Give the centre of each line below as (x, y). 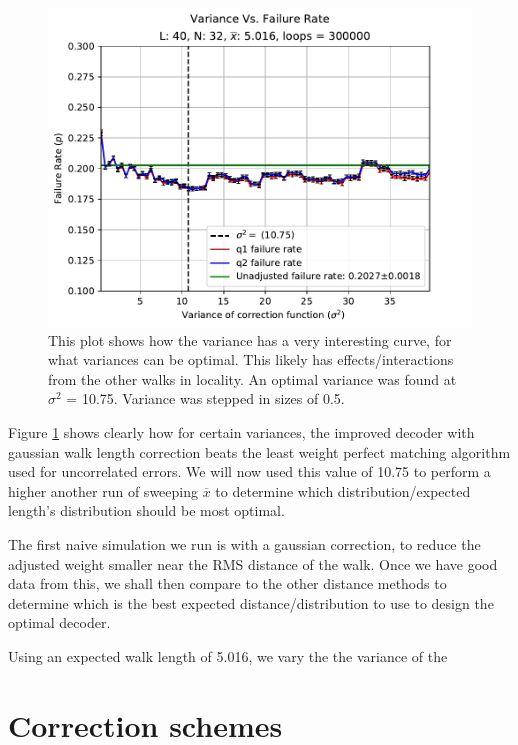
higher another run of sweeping (103, 490)
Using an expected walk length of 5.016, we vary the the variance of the (228, 655)
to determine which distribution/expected (343, 490)
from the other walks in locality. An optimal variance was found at (252, 378)
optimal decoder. (59, 622)
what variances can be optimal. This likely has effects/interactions (251, 359)
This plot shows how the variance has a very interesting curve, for (250, 339)
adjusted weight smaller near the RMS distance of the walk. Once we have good (253, 563)
